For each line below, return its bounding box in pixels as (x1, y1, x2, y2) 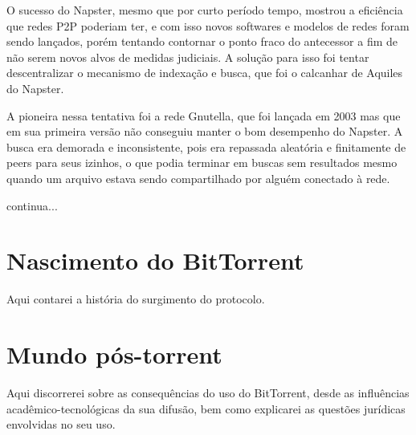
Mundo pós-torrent (6, 338, 222, 371)
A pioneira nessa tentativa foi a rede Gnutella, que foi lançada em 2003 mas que (6, 107, 401, 124)
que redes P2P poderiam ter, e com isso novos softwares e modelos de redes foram (6, 17, 410, 34)
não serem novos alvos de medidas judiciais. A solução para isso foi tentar (6, 48, 369, 65)
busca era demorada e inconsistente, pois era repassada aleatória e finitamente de (6, 138, 406, 155)
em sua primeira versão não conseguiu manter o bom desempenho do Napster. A (6, 123, 403, 140)
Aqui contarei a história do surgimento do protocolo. (6, 291, 265, 307)
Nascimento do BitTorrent (6, 244, 304, 277)
